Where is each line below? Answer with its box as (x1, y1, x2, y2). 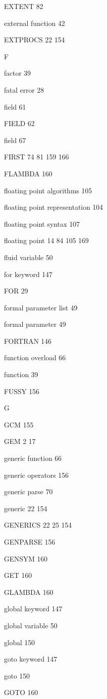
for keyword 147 (4, 269, 53, 279)
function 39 (4, 369, 38, 380)
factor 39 (4, 68, 31, 78)
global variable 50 (4, 620, 57, 630)
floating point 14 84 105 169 (4, 235, 89, 246)
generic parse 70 (4, 486, 53, 497)
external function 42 (4, 17, 65, 28)
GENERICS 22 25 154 (4, 520, 72, 530)
